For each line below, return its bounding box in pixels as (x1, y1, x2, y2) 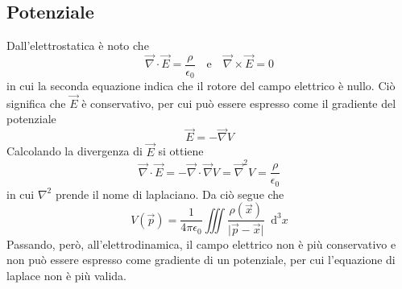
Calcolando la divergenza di (6, 142, 143, 159)
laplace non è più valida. (6, 266, 126, 283)
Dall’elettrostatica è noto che (6, 37, 149, 54)
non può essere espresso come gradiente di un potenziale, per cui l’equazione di (6, 251, 396, 268)
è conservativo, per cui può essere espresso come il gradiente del (81, 94, 396, 111)
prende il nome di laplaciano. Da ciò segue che (55, 185, 284, 202)
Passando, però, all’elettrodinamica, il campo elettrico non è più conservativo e (6, 235, 396, 252)
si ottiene (158, 142, 204, 159)
